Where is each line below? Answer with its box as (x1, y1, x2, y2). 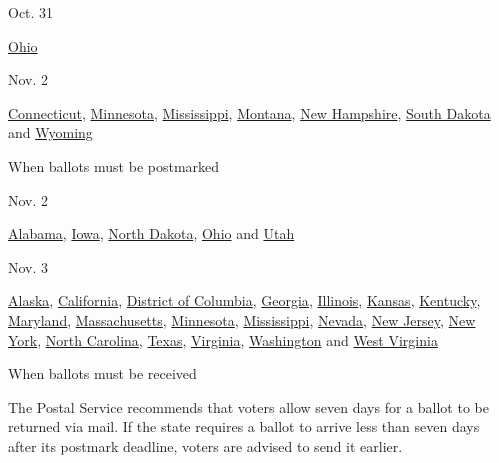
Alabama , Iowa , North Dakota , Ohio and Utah (8, 223, 295, 244)
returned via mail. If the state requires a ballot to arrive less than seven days (8, 416, 480, 437)
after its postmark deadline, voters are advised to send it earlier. (8, 435, 403, 456)
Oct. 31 (8, 2, 54, 22)
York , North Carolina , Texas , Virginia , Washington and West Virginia (8, 329, 438, 350)
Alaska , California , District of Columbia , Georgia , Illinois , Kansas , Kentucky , (8, 290, 481, 311)
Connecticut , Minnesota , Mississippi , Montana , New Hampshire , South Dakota (8, 102, 491, 123)
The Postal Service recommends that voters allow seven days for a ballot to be (8, 396, 489, 417)
